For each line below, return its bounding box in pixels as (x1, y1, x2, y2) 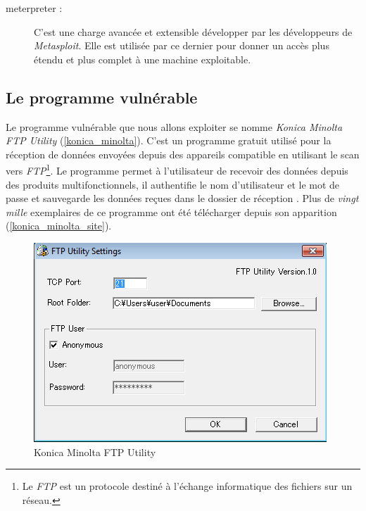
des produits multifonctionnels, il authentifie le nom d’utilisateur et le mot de (6, 177, 340, 191)
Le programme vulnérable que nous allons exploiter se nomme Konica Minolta (6, 119, 343, 134)
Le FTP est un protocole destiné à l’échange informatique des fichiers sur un (22, 479, 353, 493)
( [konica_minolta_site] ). (6, 218, 112, 233)
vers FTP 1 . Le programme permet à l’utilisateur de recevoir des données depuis (6, 161, 348, 178)
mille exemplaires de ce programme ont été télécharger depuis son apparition (6, 204, 337, 219)
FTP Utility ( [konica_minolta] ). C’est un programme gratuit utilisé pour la (6, 133, 332, 148)
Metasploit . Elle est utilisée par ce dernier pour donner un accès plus (34, 38, 329, 53)
